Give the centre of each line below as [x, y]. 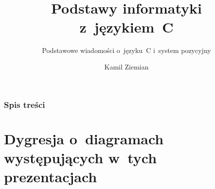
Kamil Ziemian [126, 66]
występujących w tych [81, 157]
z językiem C [126, 27]
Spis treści [25, 104]
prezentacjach [51, 176]
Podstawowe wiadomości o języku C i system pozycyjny [126, 50]
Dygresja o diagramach [84, 138]
